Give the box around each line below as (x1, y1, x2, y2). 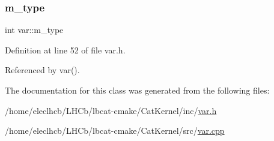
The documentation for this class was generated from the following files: (5, 84, 270, 96)
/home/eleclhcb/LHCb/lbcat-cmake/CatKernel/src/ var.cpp (5, 124, 225, 137)
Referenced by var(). (5, 64, 80, 76)
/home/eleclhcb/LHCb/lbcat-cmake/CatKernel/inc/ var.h (5, 104, 217, 116)
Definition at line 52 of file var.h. (5, 43, 126, 56)
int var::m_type (5, 23, 64, 36)
